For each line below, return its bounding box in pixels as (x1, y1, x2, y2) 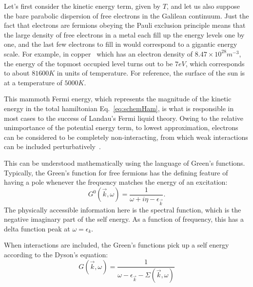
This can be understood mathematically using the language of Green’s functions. (4, 157, 245, 168)
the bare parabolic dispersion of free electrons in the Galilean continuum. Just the (4, 10, 249, 20)
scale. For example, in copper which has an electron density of (4, 48, 193, 58)
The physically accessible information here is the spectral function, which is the (4, 204, 241, 214)
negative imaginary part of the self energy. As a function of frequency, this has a (4, 214, 244, 224)
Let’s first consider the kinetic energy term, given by (4, 1, 161, 11)
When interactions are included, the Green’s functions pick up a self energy (4, 240, 229, 250)
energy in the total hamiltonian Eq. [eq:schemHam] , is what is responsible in (4, 103, 234, 113)
